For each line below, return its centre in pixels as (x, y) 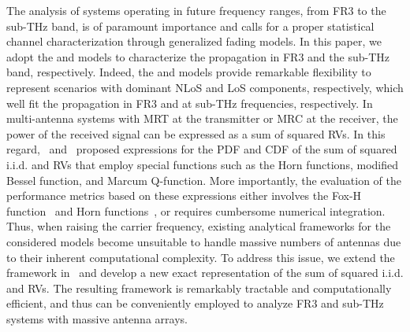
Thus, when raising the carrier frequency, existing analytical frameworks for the (199, 226)
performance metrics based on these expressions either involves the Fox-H (184, 196)
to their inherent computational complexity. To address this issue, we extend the (201, 257)
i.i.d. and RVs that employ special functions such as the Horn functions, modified (202, 164)
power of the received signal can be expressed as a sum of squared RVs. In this (196, 133)
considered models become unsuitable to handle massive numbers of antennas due (204, 241)
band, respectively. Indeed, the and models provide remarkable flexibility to (189, 72)
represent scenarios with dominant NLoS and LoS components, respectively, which (205, 87)
